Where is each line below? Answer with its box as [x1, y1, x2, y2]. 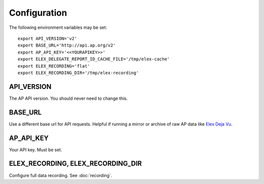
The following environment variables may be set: [9, 24, 107, 30]
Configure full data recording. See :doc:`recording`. [9, 172, 112, 178]
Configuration [9, 7, 67, 18]
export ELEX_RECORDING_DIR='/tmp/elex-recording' [18, 70, 139, 75]
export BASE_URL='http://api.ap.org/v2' [18, 43, 116, 48]
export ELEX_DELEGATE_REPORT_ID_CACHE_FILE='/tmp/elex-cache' [18, 56, 170, 62]
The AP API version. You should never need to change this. [9, 95, 128, 101]
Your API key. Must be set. [9, 147, 62, 153]
